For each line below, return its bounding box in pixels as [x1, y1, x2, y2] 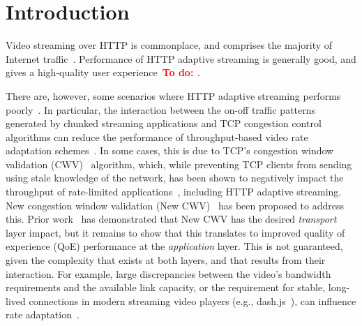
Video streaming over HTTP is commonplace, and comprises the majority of [6, 38, 333, 52]
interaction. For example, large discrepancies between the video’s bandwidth [6, 266, 331, 281]
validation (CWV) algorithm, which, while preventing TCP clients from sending [6, 156, 352, 171]
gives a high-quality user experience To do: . [6, 65, 200, 80]
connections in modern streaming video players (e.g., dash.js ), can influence [29, 293, 356, 308]
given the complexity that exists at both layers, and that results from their [6, 253, 326, 267]
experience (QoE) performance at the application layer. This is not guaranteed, [6, 239, 343, 253]
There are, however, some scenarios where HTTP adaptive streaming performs [6, 88, 341, 103]
